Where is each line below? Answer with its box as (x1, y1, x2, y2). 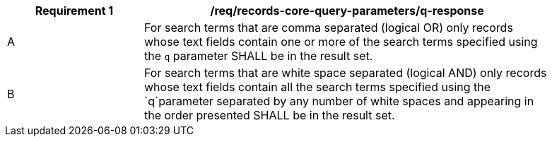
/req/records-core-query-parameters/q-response (210, 4, 484, 18)
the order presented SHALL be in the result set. (144, 108, 395, 122)
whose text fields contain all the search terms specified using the (144, 80, 491, 94)
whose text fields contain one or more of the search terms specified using (144, 35, 538, 49)
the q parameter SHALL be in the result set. (144, 49, 373, 63)
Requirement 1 (35, 4, 114, 18)
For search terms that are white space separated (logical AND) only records (144, 66, 547, 80)
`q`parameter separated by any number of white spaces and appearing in (144, 94, 534, 108)
